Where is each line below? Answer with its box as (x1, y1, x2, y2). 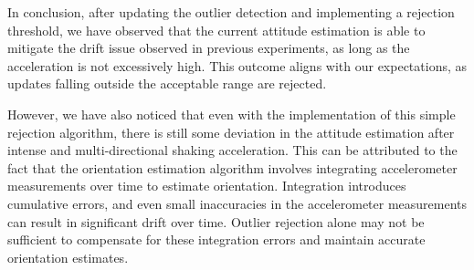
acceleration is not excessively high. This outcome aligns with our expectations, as (7, 56, 468, 75)
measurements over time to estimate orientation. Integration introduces (7, 176, 406, 195)
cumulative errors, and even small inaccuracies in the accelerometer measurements (7, 193, 468, 213)
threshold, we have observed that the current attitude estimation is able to (7, 20, 426, 39)
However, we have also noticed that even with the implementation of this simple (7, 104, 456, 123)
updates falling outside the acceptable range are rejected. (7, 74, 327, 93)
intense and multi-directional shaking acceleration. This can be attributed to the (7, 140, 458, 160)
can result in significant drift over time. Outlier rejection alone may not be (7, 212, 425, 231)
